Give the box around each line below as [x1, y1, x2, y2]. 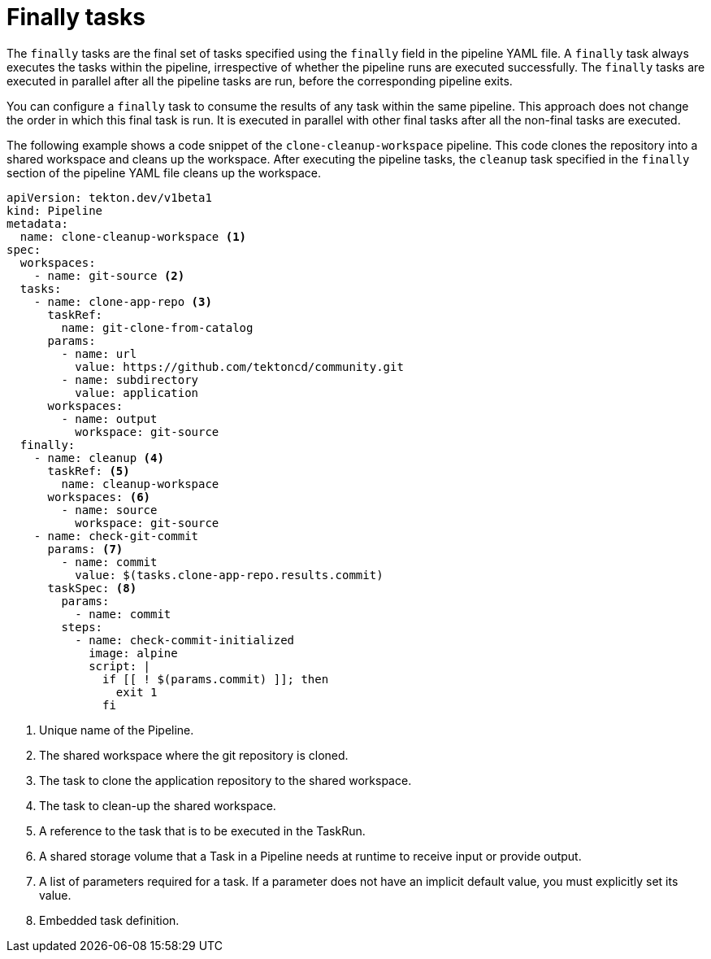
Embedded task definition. [39, 913, 180, 927]
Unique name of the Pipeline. [39, 722, 194, 737]
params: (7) [47, 542, 124, 556]
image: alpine [89, 646, 178, 660]
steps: [61, 620, 103, 634]
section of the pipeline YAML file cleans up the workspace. [7, 165, 321, 180]
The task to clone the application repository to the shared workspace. [39, 773, 412, 787]
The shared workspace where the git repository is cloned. [39, 748, 349, 762]
